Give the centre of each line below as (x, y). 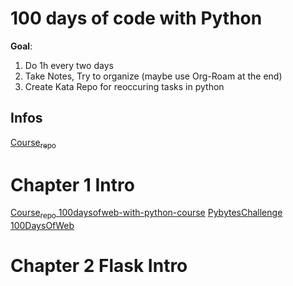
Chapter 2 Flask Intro (99, 266)
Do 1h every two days (69, 65)
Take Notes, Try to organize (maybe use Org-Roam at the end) (153, 76)
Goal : (21, 46)
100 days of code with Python (136, 18)
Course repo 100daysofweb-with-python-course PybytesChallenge (146, 214)
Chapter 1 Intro (72, 184)
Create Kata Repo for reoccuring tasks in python (124, 86)
